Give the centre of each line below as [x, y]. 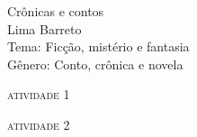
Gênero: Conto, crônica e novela [95, 64]
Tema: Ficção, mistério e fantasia [98, 46]
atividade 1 [39, 94]
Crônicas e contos [56, 11]
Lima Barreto [45, 28]
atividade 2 [39, 124]
